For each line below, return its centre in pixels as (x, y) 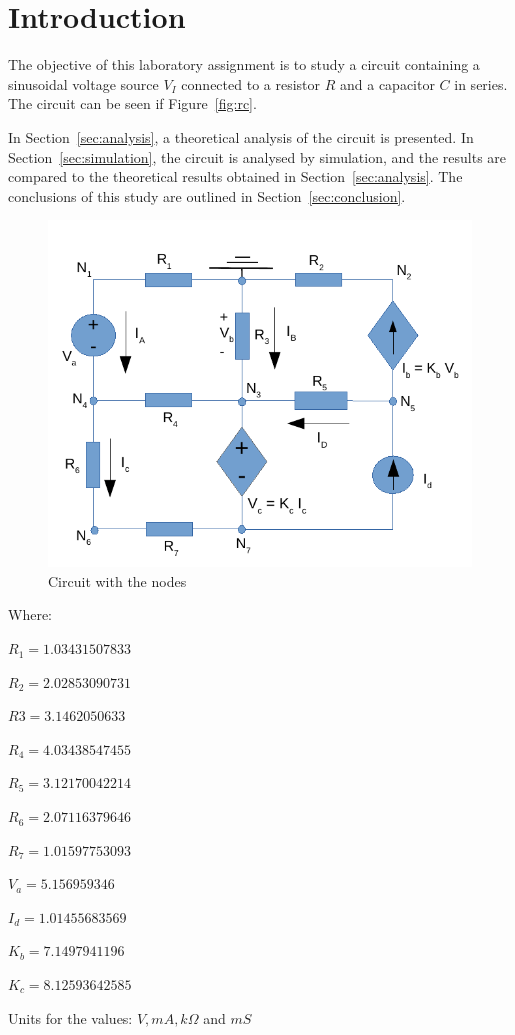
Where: (30, 614)
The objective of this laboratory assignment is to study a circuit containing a (244, 64)
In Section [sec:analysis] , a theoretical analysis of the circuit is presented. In (241, 136)
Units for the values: (70, 1017)
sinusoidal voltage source (83, 83)
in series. (481, 83)
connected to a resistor (251, 83)
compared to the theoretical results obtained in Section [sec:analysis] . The (235, 176)
